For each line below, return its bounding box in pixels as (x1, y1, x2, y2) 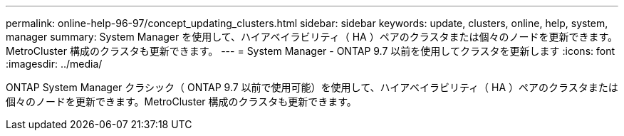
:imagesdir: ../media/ (6, 58, 103, 70)
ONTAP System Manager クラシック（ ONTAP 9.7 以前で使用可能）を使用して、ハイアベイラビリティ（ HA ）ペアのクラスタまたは (6, 81, 618, 93)
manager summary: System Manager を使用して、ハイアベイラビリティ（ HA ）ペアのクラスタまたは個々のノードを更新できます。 (6, 31, 618, 43)
